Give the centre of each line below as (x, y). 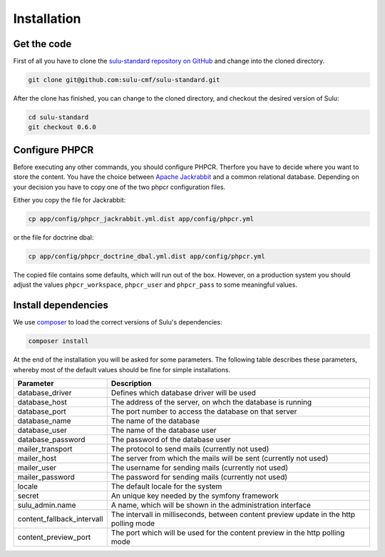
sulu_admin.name (47, 505)
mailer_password (46, 477)
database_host (42, 402)
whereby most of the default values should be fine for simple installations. (122, 369)
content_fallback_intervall (60, 519)
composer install (58, 341)
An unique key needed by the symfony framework (195, 496)
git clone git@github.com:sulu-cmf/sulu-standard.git (124, 80)
